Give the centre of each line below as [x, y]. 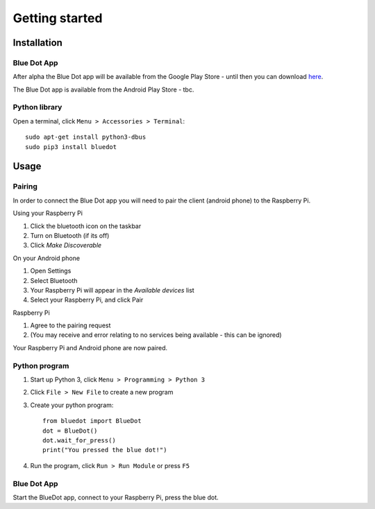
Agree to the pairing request [70, 325]
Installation [37, 43]
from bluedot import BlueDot [92, 421]
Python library [37, 107]
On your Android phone [46, 258]
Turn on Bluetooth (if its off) [70, 235]
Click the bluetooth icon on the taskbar [86, 226]
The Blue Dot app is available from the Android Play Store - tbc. [103, 89]
